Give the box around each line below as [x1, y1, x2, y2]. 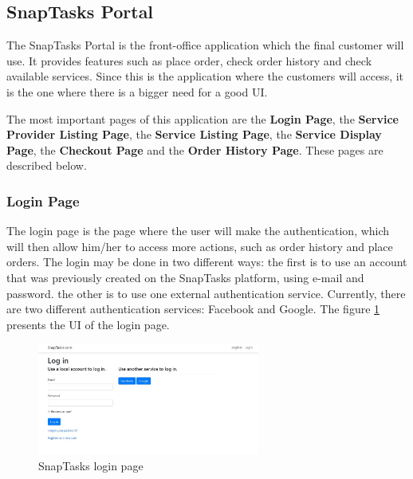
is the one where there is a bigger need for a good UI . [6, 83, 268, 100]
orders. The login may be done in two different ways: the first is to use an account [6, 253, 407, 270]
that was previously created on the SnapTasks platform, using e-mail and [6, 269, 364, 285]
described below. [6, 157, 87, 174]
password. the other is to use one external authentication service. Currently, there [6, 285, 406, 301]
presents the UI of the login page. [6, 316, 170, 332]
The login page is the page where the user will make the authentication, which [6, 222, 390, 239]
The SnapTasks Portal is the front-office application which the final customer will [6, 37, 404, 53]
